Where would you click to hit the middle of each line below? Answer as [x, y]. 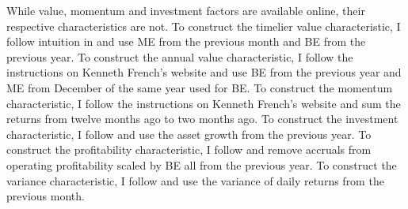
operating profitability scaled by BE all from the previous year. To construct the [202, 164]
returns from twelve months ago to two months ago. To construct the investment [202, 119]
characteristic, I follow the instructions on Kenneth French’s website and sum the [204, 103]
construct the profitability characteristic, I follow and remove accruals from [189, 149]
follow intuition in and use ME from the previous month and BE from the [186, 41]
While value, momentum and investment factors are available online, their [186, 10]
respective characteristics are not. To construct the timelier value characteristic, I [204, 26]
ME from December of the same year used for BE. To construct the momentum [200, 87]
